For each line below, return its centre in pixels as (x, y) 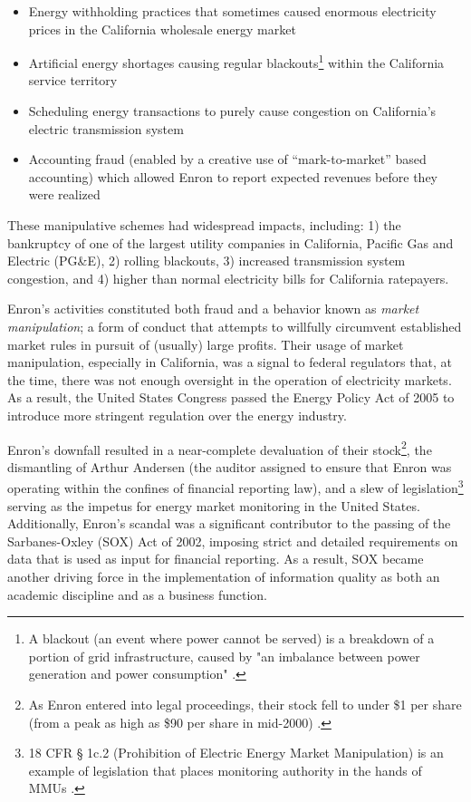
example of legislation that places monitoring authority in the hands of (225, 770)
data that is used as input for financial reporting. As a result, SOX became (216, 559)
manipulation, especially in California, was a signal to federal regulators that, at (230, 362)
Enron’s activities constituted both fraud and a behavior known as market (213, 309)
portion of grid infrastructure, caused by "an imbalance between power (224, 656)
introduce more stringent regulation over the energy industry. (177, 415)
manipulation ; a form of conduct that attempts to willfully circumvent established (235, 326)
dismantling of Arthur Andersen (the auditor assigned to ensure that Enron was (230, 466)
